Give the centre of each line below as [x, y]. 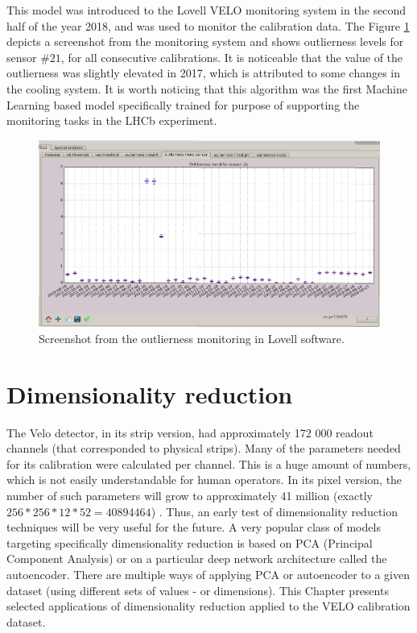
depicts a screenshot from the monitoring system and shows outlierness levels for [205, 41]
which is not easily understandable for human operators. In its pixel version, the [204, 480]
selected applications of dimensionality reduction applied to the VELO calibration [208, 606]
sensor [22, 57]
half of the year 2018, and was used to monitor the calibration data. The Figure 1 [208, 25]
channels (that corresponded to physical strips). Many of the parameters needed [204, 448]
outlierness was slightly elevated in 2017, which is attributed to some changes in [204, 73]
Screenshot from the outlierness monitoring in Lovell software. [192, 338]
